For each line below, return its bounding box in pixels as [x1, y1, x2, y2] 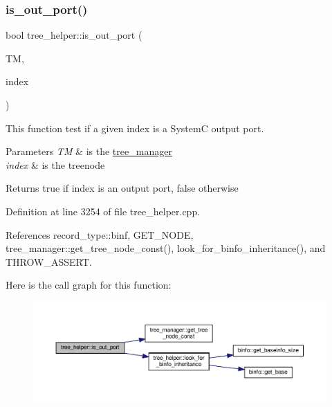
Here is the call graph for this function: [6, 278, 172, 292]
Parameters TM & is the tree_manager [6, 144, 172, 159]
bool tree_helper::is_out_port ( [6, 28, 142, 42]
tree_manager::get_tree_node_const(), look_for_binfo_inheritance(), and [6, 241, 326, 255]
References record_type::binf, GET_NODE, [6, 227, 194, 242]
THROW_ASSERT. [6, 254, 92, 269]
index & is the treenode [6, 157, 105, 172]
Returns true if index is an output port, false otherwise [6, 181, 239, 195]
